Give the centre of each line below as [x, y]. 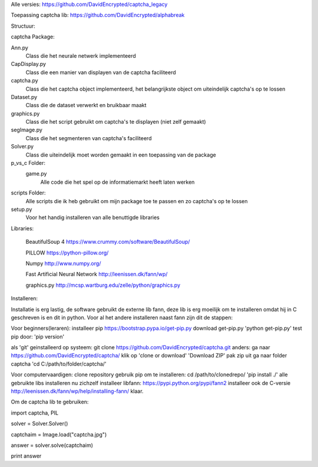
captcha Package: [33, 37]
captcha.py [24, 81]
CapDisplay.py [29, 64]
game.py [36, 174]
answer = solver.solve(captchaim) [52, 445]
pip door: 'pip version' [38, 336]
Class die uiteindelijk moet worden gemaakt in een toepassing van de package [121, 155]
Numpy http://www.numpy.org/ [63, 263]
